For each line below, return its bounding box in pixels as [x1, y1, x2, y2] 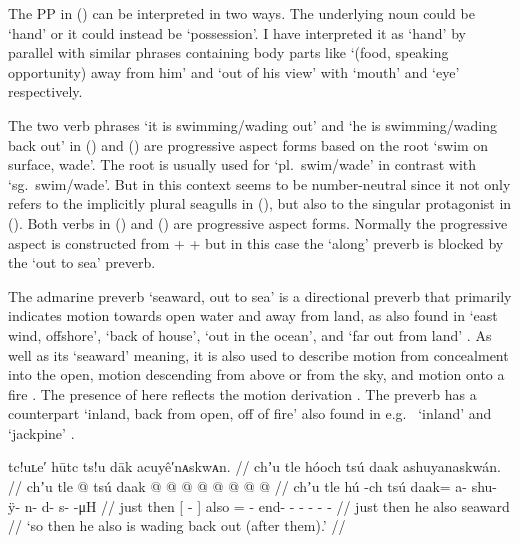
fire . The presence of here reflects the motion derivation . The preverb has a [8, 383, 477, 404]
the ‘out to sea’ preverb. [8, 252, 156, 273]
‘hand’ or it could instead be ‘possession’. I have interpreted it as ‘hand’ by [8, 22, 466, 43]
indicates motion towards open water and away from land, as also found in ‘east [8, 305, 498, 326]
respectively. [8, 81, 83, 102]
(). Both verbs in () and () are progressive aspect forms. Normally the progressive [8, 212, 508, 233]
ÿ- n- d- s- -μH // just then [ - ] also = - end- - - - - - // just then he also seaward [8, 495, 510, 516]
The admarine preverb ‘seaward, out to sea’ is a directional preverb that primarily [8, 285, 512, 306]
